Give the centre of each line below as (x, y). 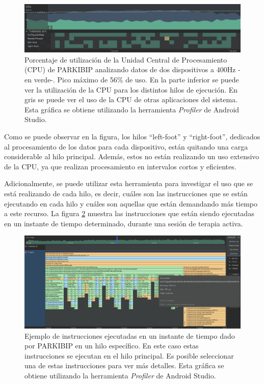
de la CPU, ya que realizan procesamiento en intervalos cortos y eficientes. (120, 166)
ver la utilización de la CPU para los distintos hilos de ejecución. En (131, 89)
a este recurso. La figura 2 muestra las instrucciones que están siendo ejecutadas (129, 213)
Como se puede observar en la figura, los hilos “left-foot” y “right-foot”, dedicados (132, 136)
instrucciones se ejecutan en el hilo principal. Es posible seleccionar (129, 355)
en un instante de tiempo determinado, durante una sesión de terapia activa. (124, 223)
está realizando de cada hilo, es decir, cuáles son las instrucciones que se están (126, 193)
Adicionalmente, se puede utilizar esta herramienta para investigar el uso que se (129, 183)
